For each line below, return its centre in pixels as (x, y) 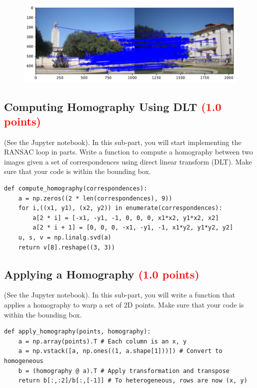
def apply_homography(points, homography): (77, 332)
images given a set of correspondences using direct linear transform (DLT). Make (128, 161)
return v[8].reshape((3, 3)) (66, 247)
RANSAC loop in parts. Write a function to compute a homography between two (128, 152)
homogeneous (24, 361)
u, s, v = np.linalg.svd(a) (65, 238)
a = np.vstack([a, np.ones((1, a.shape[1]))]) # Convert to (120, 351)
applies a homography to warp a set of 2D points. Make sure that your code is (124, 305)
